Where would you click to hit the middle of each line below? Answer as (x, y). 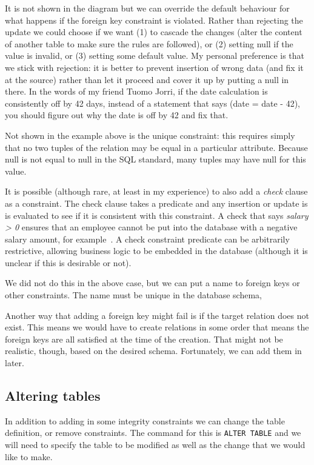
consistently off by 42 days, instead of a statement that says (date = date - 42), (152, 103)
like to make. (29, 456)
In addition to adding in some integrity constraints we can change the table (145, 420)
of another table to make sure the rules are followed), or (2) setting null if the (149, 43)
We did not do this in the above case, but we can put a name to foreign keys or (152, 283)
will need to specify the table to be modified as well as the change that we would (155, 445)
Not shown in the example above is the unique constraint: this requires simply (150, 135)
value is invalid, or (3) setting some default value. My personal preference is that (155, 55)
